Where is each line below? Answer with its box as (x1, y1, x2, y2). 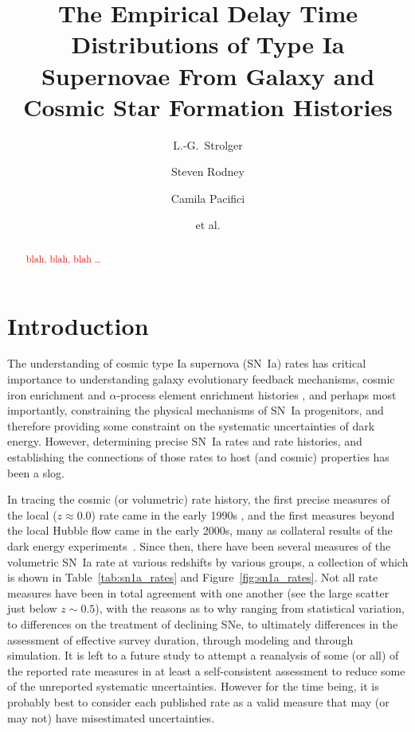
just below (7, 600, 57, 617)
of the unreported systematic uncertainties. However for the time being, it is (7, 678, 379, 695)
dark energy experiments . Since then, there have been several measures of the (7, 537, 391, 554)
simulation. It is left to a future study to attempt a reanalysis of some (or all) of (7, 647, 399, 664)
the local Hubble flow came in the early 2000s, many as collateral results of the (7, 522, 393, 539)
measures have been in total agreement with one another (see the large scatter (7, 584, 390, 601)
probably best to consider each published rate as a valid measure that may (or (7, 693, 390, 710)
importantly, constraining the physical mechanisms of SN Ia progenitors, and (7, 402, 384, 419)
